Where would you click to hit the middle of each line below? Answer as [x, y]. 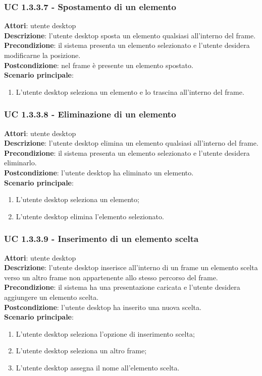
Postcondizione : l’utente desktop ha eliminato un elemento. [99, 172]
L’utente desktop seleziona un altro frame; [81, 351]
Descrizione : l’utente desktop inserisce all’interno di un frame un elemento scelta [131, 267]
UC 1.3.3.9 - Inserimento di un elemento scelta [101, 239]
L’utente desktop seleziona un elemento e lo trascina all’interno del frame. [130, 91]
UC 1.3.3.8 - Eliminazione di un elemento [90, 114]
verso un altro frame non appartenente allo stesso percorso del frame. [111, 277]
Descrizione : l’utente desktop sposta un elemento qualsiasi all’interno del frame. [130, 35]
